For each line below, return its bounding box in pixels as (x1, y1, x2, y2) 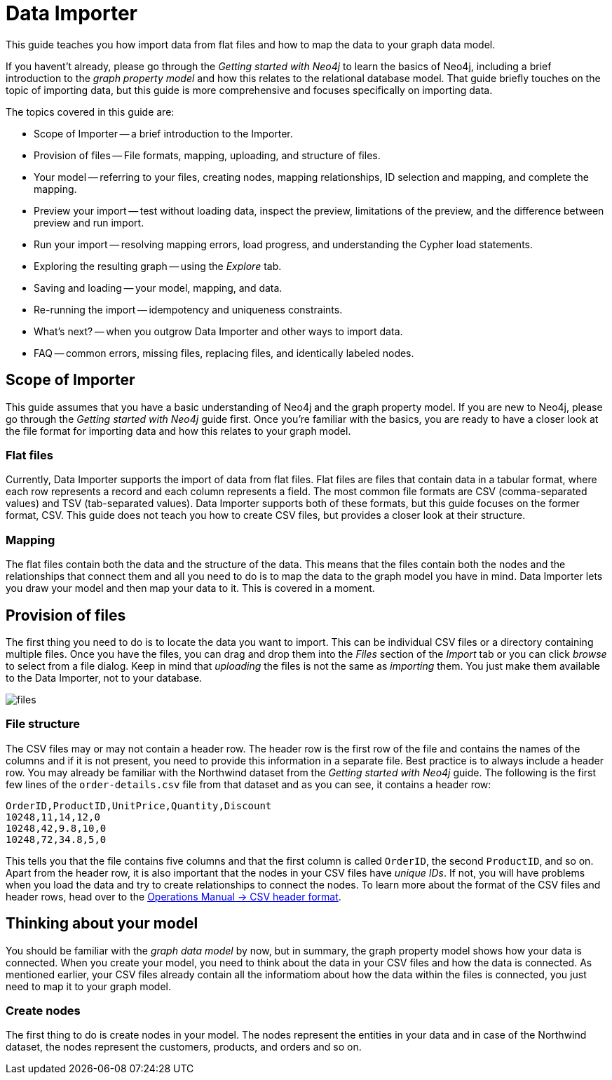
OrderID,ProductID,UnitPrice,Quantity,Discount (6, 799, 272, 811)
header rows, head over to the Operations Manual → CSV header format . (6, 890, 341, 903)
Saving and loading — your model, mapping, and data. (34, 281, 283, 294)
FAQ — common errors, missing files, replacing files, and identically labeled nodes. (34, 346, 414, 359)
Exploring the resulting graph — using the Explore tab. (34, 259, 282, 272)
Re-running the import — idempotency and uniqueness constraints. (34, 303, 343, 316)
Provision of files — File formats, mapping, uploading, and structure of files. (34, 149, 381, 161)
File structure (6, 717, 80, 731)
